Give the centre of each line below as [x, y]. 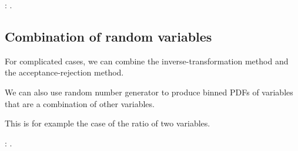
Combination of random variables [108, 36]
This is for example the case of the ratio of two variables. [108, 123]
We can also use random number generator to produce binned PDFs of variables [149, 92]
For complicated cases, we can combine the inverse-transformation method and [147, 61]
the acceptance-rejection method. [64, 72]
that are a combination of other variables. [80, 103]
